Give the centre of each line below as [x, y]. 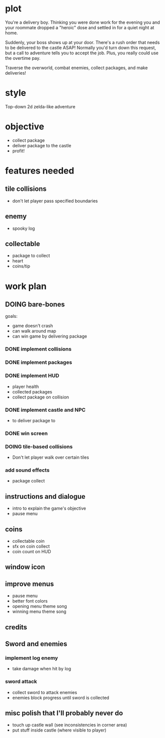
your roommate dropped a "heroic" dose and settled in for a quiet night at [80, 27]
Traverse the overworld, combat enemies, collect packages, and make [76, 68]
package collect [29, 481]
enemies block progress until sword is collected [61, 697]
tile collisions [26, 189]
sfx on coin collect [31, 546]
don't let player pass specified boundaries [55, 201]
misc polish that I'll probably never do [64, 713]
